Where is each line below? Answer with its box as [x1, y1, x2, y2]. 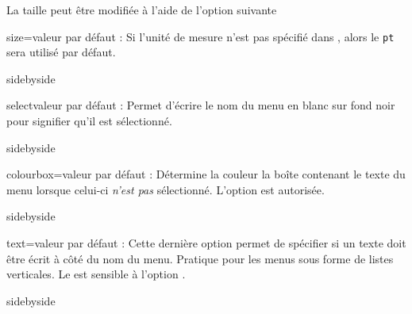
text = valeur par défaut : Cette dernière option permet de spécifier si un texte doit [6, 235, 406, 251]
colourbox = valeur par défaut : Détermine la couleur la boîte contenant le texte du [6, 166, 406, 182]
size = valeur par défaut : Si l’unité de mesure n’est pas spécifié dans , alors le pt [6, 28, 395, 44]
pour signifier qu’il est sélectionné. [6, 113, 172, 129]
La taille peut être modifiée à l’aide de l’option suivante [6, 2, 277, 17]
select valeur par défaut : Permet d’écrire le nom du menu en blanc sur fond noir [6, 97, 395, 113]
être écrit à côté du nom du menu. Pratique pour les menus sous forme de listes [6, 250, 394, 266]
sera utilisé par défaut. [6, 44, 116, 60]
